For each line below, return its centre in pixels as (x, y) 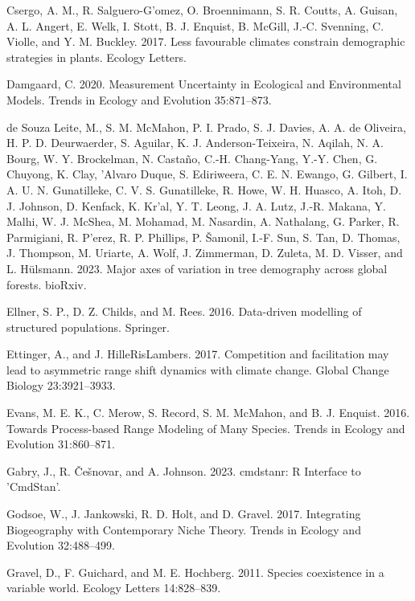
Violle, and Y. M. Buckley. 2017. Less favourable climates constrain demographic (206, 41)
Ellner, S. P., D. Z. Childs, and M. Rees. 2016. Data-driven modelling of (184, 311)
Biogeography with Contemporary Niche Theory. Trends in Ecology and (184, 529)
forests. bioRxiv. (47, 284)
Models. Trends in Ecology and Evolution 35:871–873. (139, 99)
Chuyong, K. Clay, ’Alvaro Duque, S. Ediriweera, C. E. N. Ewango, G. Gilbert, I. (207, 174)
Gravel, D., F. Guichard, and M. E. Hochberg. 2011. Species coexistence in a (195, 572)
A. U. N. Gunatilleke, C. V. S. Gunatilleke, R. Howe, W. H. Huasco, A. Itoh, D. (204, 189)
